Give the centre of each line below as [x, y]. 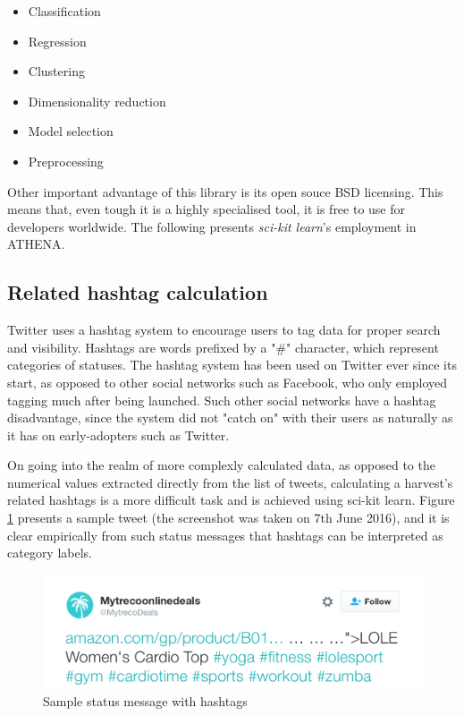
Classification [64, 11]
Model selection [71, 131]
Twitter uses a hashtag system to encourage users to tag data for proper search [224, 330]
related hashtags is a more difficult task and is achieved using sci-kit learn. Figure [231, 500]
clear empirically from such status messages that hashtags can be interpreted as [225, 535]
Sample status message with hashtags [145, 701]
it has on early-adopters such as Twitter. [118, 435]
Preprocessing [66, 161]
